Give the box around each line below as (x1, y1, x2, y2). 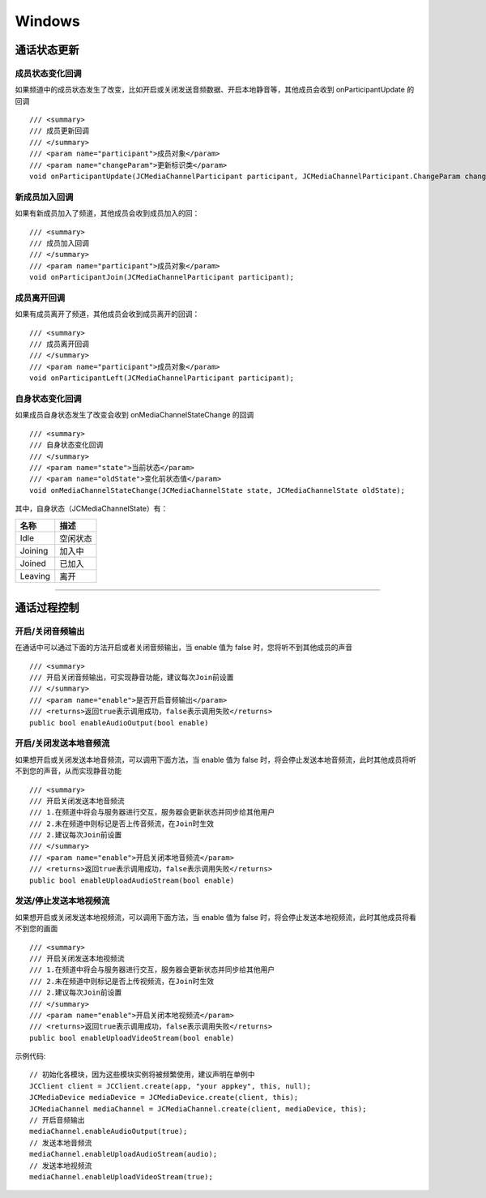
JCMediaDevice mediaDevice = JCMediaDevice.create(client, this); (29, 1093, 299, 1102)
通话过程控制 (15, 601, 79, 614)
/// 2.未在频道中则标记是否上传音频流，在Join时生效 (29, 819, 215, 828)
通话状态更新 (15, 43, 79, 57)
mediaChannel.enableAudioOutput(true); (29, 1127, 188, 1136)
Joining (19, 545, 49, 556)
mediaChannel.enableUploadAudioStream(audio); (29, 1149, 218, 1159)
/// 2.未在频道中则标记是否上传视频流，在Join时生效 (29, 977, 215, 986)
